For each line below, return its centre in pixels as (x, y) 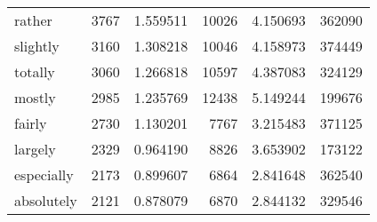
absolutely (46, 200)
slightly (37, 46)
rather (33, 20)
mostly (35, 97)
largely (35, 149)
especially (44, 174)
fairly (31, 123)
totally (35, 71)
